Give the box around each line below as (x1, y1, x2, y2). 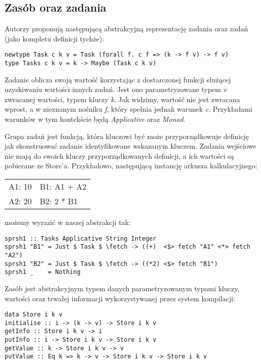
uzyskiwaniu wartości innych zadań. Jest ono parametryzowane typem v (5, 84, 227, 95)
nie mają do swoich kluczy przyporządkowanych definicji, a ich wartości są (5, 150, 234, 161)
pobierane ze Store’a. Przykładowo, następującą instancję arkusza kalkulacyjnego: (5, 160, 257, 171)
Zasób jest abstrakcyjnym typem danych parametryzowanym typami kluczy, (5, 283, 240, 293)
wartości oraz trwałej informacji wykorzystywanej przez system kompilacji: (5, 293, 235, 303)
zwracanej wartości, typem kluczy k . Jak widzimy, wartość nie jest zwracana (5, 94, 240, 104)
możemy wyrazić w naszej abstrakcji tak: (5, 217, 131, 227)
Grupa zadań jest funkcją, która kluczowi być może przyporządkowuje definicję (5, 130, 249, 141)
